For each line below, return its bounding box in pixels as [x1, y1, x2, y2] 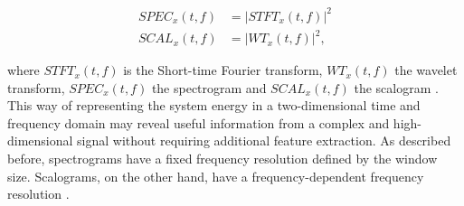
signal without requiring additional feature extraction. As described [77, 131, 451, 150]
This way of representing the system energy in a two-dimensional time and [7, 96, 421, 115]
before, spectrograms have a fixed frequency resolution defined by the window [7, 149, 438, 168]
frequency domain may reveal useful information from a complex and [7, 113, 390, 132]
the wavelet [394, 61, 458, 80]
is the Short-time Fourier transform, [123, 61, 323, 80]
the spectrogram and [151, 78, 267, 97]
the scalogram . [354, 78, 439, 97]
